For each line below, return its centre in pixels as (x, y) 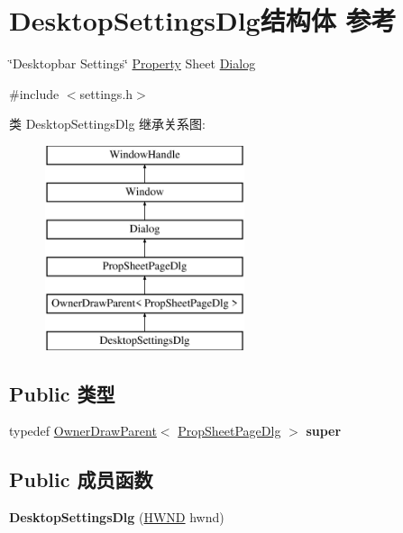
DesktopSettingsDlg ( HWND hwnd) (117, 517)
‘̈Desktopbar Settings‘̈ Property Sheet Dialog (133, 63)
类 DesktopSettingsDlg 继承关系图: (107, 124)
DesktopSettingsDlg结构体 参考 (203, 20)
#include (34, 93)
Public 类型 (62, 393)
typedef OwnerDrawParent (83, 431)
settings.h (106, 93)
